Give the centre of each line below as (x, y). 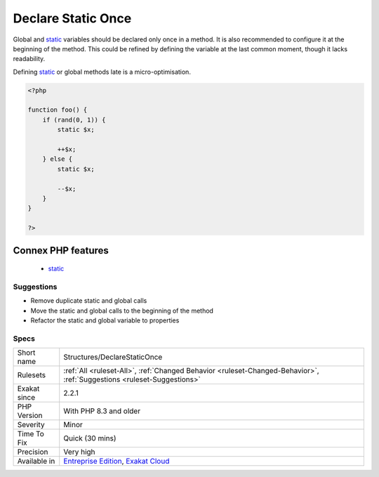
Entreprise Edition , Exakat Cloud (117, 462)
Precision (33, 452)
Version (30, 416)
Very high (79, 452)
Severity (31, 425)
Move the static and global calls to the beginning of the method (122, 311)
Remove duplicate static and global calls (89, 301)
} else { (58, 159)
